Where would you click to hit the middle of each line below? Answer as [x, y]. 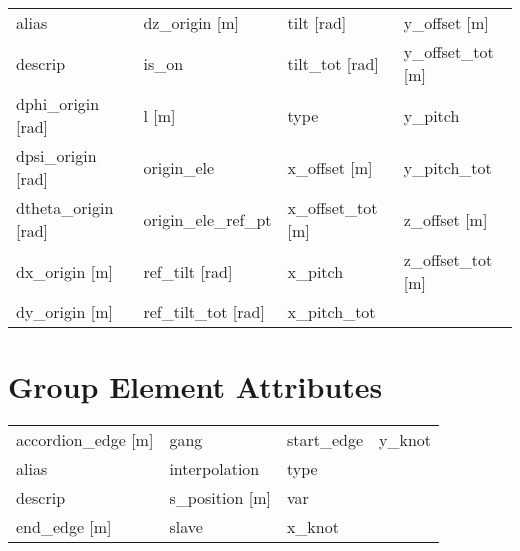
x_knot [312, 527]
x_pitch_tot [331, 311]
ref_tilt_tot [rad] [204, 311]
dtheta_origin [65, 207]
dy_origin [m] [64, 311]
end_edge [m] [64, 527]
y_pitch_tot [447, 167]
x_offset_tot [332, 207]
